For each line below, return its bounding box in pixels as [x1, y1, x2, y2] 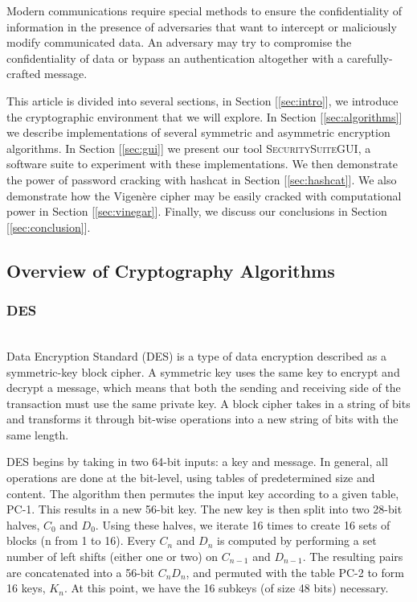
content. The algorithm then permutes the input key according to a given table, [6, 484, 399, 501]
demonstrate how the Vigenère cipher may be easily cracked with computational [6, 187, 402, 204]
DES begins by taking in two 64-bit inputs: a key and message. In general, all [6, 453, 388, 470]
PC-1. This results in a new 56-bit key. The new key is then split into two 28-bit [6, 501, 403, 517]
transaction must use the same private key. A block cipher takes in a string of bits [6, 394, 411, 411]
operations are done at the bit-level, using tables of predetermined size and [6, 469, 375, 486]
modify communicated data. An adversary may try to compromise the [6, 34, 352, 51]
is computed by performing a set [217, 532, 377, 549]
